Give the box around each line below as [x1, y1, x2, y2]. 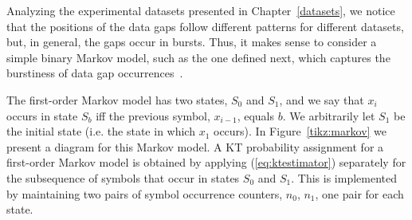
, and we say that [279, 91, 364, 108]
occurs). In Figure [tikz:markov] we [214, 123, 387, 139]
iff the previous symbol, [96, 107, 210, 124]
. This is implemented [291, 169, 398, 186]
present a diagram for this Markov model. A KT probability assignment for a [6, 138, 384, 155]
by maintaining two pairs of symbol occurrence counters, [6, 185, 283, 202]
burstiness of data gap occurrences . [6, 65, 183, 81]
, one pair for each [315, 185, 404, 202]
